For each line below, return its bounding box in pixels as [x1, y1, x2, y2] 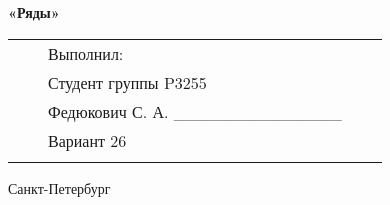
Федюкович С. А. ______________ [48, 99, 342, 123]
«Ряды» [8, 2, 60, 22]
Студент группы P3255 [48, 70, 207, 94]
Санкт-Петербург [8, 177, 111, 198]
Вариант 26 [48, 128, 127, 152]
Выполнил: [48, 41, 124, 65]
